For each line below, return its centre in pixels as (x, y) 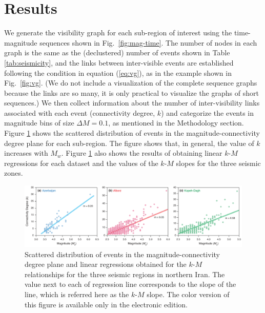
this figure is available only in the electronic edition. (106, 304)
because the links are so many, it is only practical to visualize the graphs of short (131, 92)
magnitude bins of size (39, 123)
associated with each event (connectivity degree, (80, 112)
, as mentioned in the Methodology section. (176, 123)
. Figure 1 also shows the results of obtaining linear (142, 153)
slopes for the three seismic (218, 163)
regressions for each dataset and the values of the (81, 163)
